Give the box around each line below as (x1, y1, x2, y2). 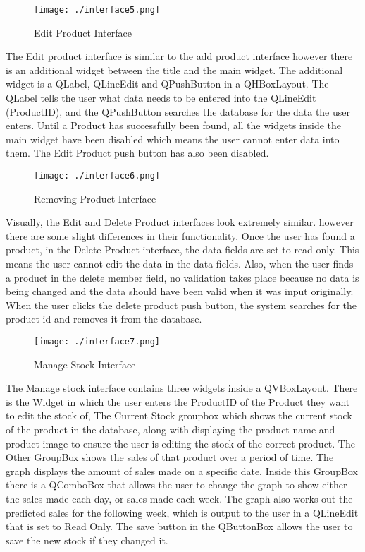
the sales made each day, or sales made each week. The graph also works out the (6, 491, 353, 505)
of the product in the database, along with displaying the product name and (6, 422, 335, 437)
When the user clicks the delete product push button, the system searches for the (6, 297, 357, 312)
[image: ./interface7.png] (34, 337, 160, 347)
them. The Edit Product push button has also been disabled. (6, 145, 269, 160)
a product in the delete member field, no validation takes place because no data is (6, 270, 359, 284)
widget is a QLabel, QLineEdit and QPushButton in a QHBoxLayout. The (6, 76, 329, 91)
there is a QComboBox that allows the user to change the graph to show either (6, 477, 347, 492)
